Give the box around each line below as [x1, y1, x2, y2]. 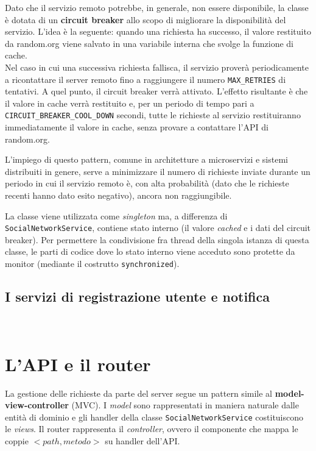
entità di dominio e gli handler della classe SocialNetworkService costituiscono [5, 410, 304, 423]
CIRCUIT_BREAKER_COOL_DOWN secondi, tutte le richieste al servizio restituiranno [5, 108, 301, 121]
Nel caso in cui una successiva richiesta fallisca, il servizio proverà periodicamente [5, 60, 309, 73]
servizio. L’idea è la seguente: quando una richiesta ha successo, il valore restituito [5, 25, 311, 38]
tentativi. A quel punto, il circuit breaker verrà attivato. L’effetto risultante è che [5, 85, 308, 98]
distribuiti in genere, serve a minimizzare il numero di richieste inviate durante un [5, 165, 311, 177]
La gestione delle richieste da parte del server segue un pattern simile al [5, 386, 272, 399]
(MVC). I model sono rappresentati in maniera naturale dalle [71, 399, 299, 411]
